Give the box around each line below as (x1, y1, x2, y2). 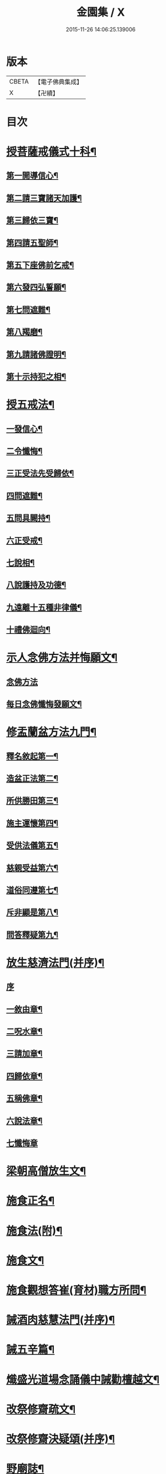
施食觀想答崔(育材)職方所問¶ (6, 1283, 147, 1297)
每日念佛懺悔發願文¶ (6, 699, 82, 710)
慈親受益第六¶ (6, 862, 59, 873)
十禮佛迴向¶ (6, 625, 51, 635)
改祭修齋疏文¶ (6, 1402, 76, 1416)
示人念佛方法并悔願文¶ (6, 651, 118, 665)
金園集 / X (76, 5, 125, 19)
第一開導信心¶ (6, 171, 59, 181)
